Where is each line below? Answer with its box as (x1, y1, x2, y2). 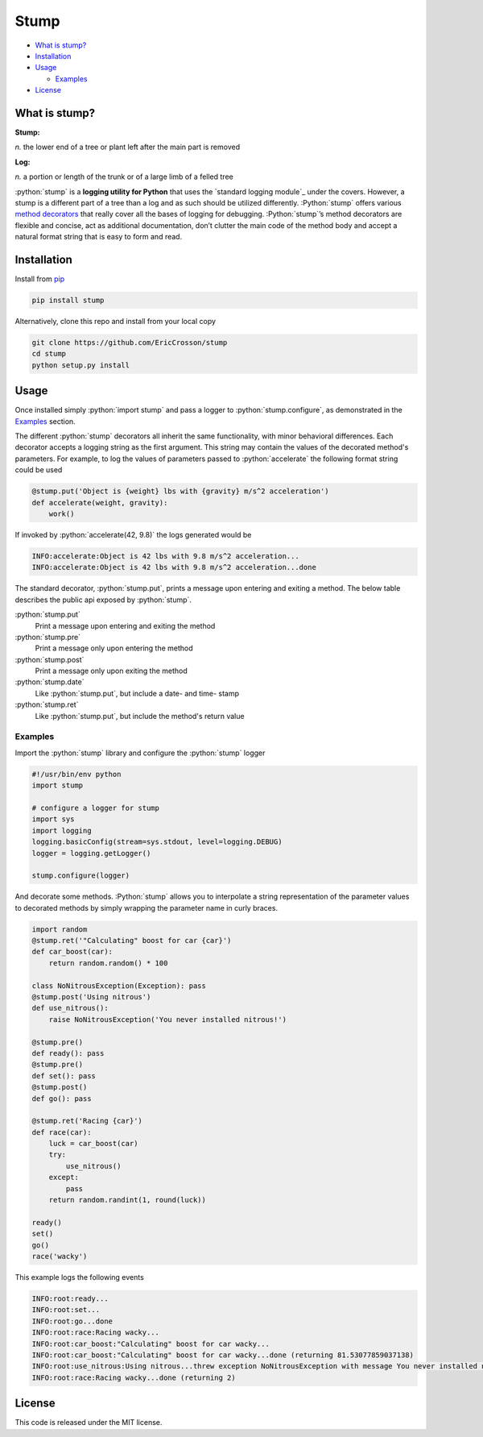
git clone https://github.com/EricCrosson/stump (31, 338, 228, 347)
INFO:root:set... (31, 1306, 101, 1314)
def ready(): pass (31, 1049, 105, 1057)
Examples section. (14, 416, 76, 426)
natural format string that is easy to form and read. (14, 232, 183, 242)
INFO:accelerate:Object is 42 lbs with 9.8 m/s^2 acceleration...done (31, 563, 317, 572)
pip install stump (31, 296, 105, 305)
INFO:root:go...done (31, 1316, 113, 1326)
